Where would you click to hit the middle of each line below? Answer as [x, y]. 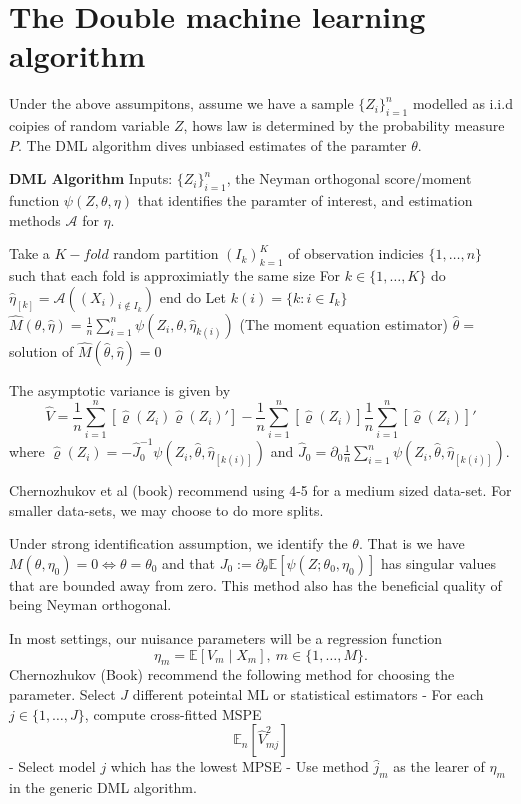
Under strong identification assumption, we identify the [178, 543]
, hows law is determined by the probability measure [344, 125]
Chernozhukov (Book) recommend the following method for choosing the [232, 674]
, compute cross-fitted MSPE [173, 713]
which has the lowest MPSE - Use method [239, 766]
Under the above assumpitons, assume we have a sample [181, 103]
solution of [41, 350]
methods [35, 219]
